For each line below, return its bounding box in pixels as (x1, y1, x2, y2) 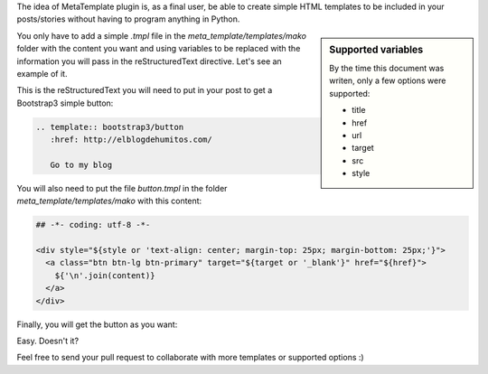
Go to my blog (50, 159, 113, 170)
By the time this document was (329, 63, 445, 74)
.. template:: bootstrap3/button (35, 122, 184, 132)
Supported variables (329, 43, 424, 56)
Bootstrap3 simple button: (16, 98, 114, 108)
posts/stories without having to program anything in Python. (16, 14, 240, 24)
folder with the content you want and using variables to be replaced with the (16, 43, 301, 54)
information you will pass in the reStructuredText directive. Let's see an (16, 55, 282, 67)
